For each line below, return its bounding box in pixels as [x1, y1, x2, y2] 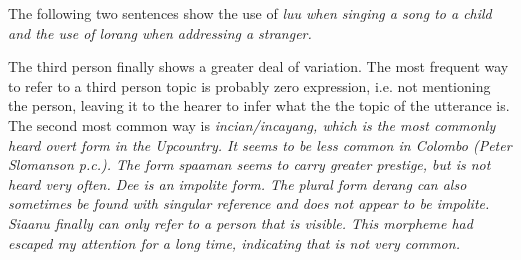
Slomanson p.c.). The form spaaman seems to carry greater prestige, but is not [8, 154, 491, 175]
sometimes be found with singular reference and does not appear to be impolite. [8, 193, 490, 214]
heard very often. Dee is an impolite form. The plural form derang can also [8, 173, 467, 194]
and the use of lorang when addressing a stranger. [8, 22, 312, 43]
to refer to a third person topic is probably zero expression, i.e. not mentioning [8, 75, 491, 96]
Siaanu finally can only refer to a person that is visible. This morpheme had [8, 212, 473, 233]
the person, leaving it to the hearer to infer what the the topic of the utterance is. [8, 95, 510, 116]
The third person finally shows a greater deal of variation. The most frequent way [8, 56, 509, 77]
